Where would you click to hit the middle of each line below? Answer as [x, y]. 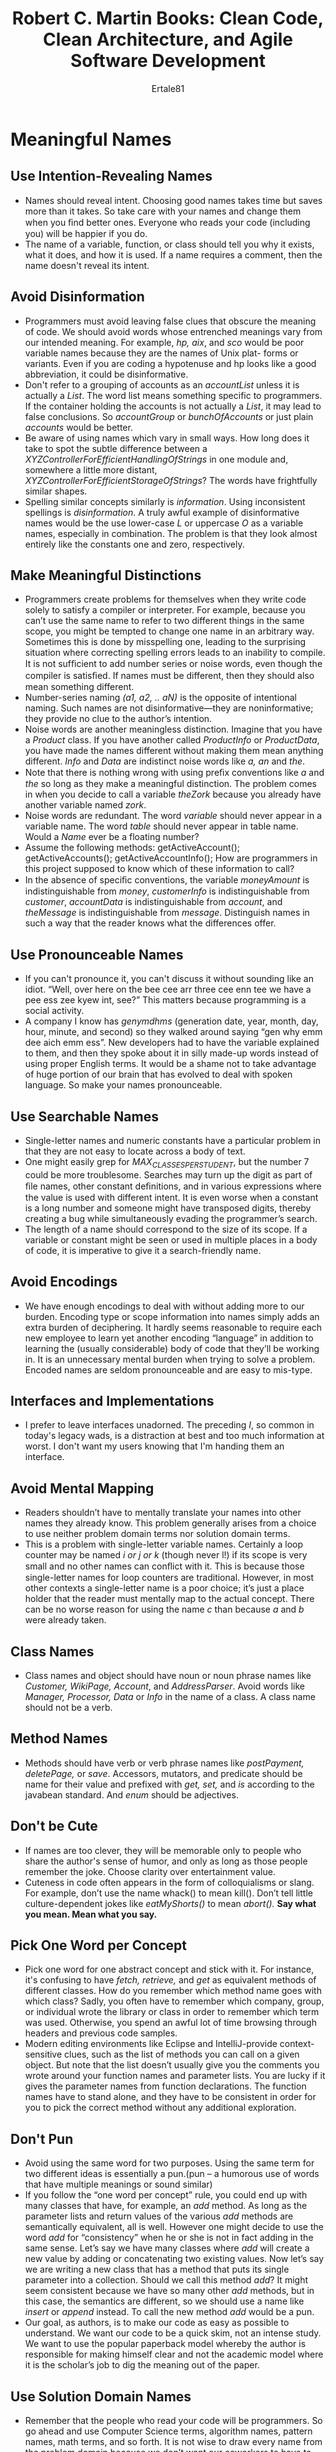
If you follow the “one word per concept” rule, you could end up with [166, 2195]
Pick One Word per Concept [98, 1945]
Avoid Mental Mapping [82, 1488]
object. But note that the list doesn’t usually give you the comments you [172, 2065]
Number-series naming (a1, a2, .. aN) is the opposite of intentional [160, 698]
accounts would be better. [78, 427]
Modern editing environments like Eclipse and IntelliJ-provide [151, 2044]
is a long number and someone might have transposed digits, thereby [168, 1208]
